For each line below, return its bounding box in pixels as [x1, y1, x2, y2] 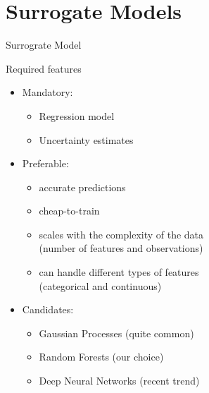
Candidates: [22, 302, 74, 317]
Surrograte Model [6, 37, 82, 52]
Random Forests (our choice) [39, 349, 164, 364]
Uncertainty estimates [39, 132, 134, 147]
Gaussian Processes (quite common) [39, 325, 194, 340]
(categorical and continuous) [39, 278, 162, 293]
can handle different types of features [39, 265, 199, 279]
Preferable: [22, 156, 69, 171]
